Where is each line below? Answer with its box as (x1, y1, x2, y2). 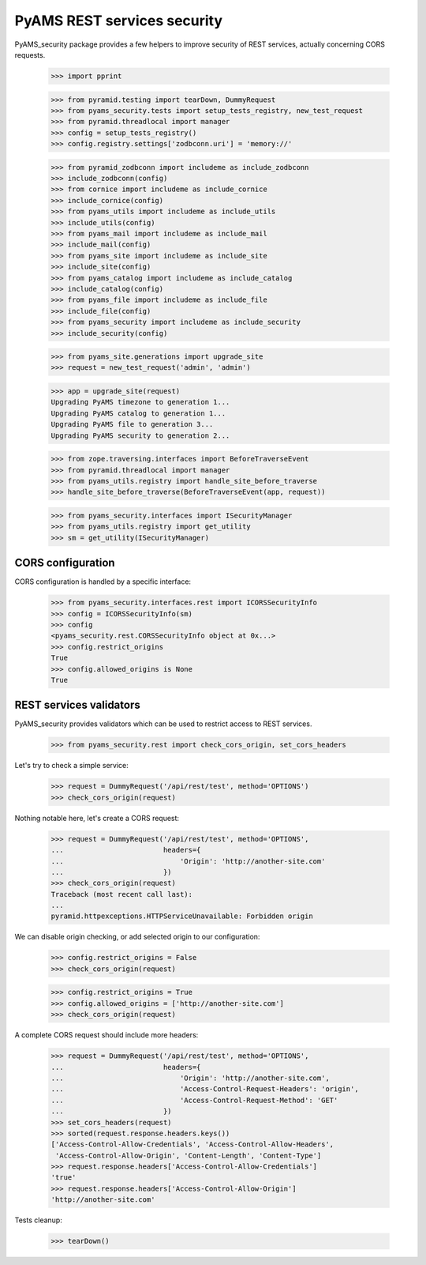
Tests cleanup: (14, 1215, 62, 1225)
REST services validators (14, 698, 141, 712)
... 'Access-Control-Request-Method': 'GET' (50, 1095, 338, 1105)
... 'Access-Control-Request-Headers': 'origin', (50, 1085, 359, 1094)
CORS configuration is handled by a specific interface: (14, 577, 192, 586)
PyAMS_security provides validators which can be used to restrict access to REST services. (14, 719, 312, 729)
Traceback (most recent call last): (50, 890, 193, 898)
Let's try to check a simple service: (14, 761, 129, 770)
